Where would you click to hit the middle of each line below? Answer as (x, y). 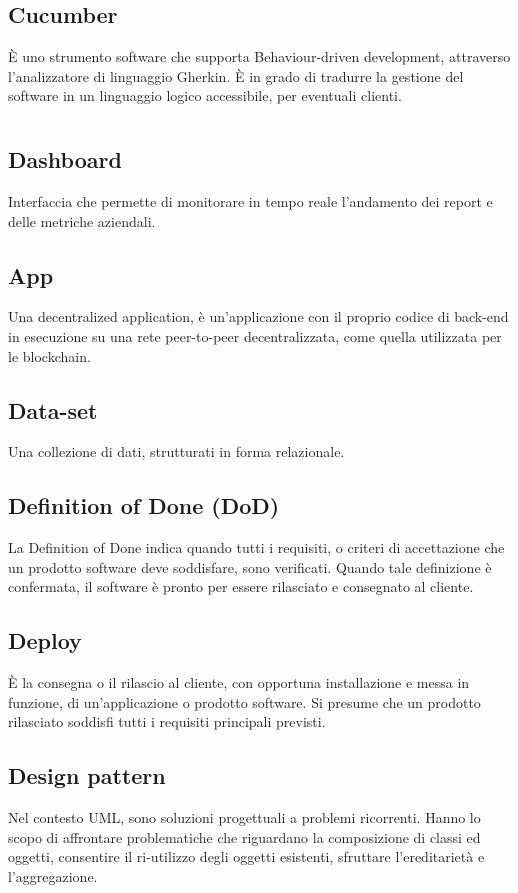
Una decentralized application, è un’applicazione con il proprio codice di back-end (258, 316)
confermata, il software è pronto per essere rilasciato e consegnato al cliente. (241, 586)
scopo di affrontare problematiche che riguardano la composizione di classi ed (244, 836)
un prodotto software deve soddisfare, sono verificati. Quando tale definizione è (250, 566)
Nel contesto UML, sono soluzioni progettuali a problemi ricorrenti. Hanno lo (244, 817)
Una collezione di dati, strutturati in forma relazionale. (176, 451)
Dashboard (65, 159)
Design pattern (87, 775)
